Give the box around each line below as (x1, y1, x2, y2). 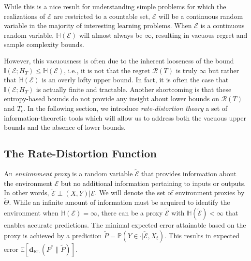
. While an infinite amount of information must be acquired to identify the (9, 197, 230, 207)
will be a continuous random (159, 11, 243, 21)
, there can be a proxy (97, 207, 163, 217)
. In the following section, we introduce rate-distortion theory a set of (23, 103, 228, 113)
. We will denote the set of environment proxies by (95, 187, 245, 198)
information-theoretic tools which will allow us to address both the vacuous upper (4, 112, 247, 123)
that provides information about (141, 169, 237, 179)
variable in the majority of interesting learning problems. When (4, 20, 192, 31)
